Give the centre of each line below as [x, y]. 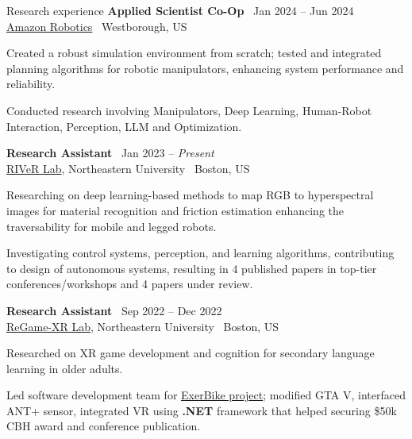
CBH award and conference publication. [104, 426]
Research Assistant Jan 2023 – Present [110, 153]
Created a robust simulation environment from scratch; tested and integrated [194, 53]
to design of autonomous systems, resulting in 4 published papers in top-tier [192, 268]
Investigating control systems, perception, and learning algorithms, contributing [200, 253]
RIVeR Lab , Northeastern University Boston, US [128, 168]
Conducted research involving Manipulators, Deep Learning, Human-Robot [189, 110]
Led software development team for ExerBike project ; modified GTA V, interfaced [206, 395]
